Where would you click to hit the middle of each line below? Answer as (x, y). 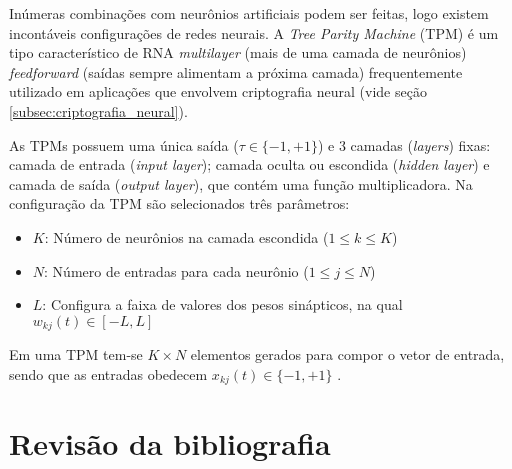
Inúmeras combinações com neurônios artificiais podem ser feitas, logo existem (249, 13)
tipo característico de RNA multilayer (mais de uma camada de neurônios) (238, 52)
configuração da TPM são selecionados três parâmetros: (179, 203)
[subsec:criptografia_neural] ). (98, 110)
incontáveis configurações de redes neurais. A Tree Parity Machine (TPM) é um (254, 32)
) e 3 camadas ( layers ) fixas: (404, 144)
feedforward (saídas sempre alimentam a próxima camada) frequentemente (236, 71)
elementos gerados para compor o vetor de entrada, (347, 354)
